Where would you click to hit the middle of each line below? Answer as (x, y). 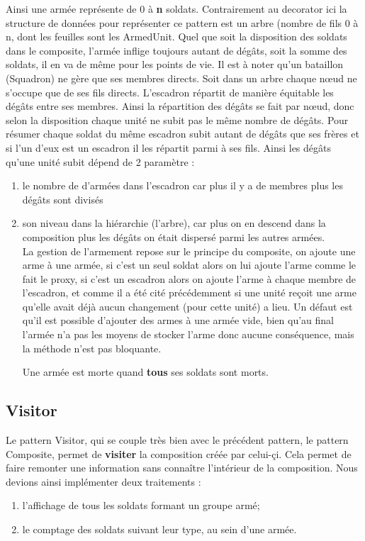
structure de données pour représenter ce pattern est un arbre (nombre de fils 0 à (182, 22)
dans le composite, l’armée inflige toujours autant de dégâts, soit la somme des (176, 50)
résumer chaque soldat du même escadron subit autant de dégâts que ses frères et (182, 134)
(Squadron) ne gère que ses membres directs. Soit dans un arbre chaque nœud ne (181, 78)
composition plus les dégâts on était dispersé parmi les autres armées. (174, 236)
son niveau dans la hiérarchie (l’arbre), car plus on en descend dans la (174, 223)
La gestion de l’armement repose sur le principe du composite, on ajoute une (189, 251)
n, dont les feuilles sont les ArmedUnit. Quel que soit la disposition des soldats (176, 37)
